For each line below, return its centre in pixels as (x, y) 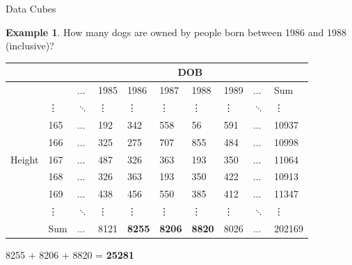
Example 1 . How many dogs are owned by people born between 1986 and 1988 (176, 32)
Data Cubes (31, 8)
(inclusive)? (30, 46)
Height (25, 159)
